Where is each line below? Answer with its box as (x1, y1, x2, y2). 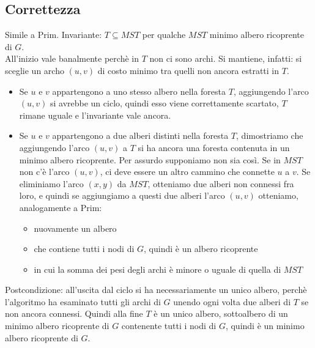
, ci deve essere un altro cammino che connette (100, 165, 275, 178)
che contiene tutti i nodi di (34, 242, 135, 255)
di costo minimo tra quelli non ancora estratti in (97, 64, 280, 76)
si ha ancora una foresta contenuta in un (138, 141, 290, 154)
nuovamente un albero (34, 221, 117, 234)
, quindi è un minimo (225, 319, 305, 332)
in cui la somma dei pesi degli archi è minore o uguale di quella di (34, 262, 281, 275)
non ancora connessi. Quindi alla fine (5, 307, 143, 320)
